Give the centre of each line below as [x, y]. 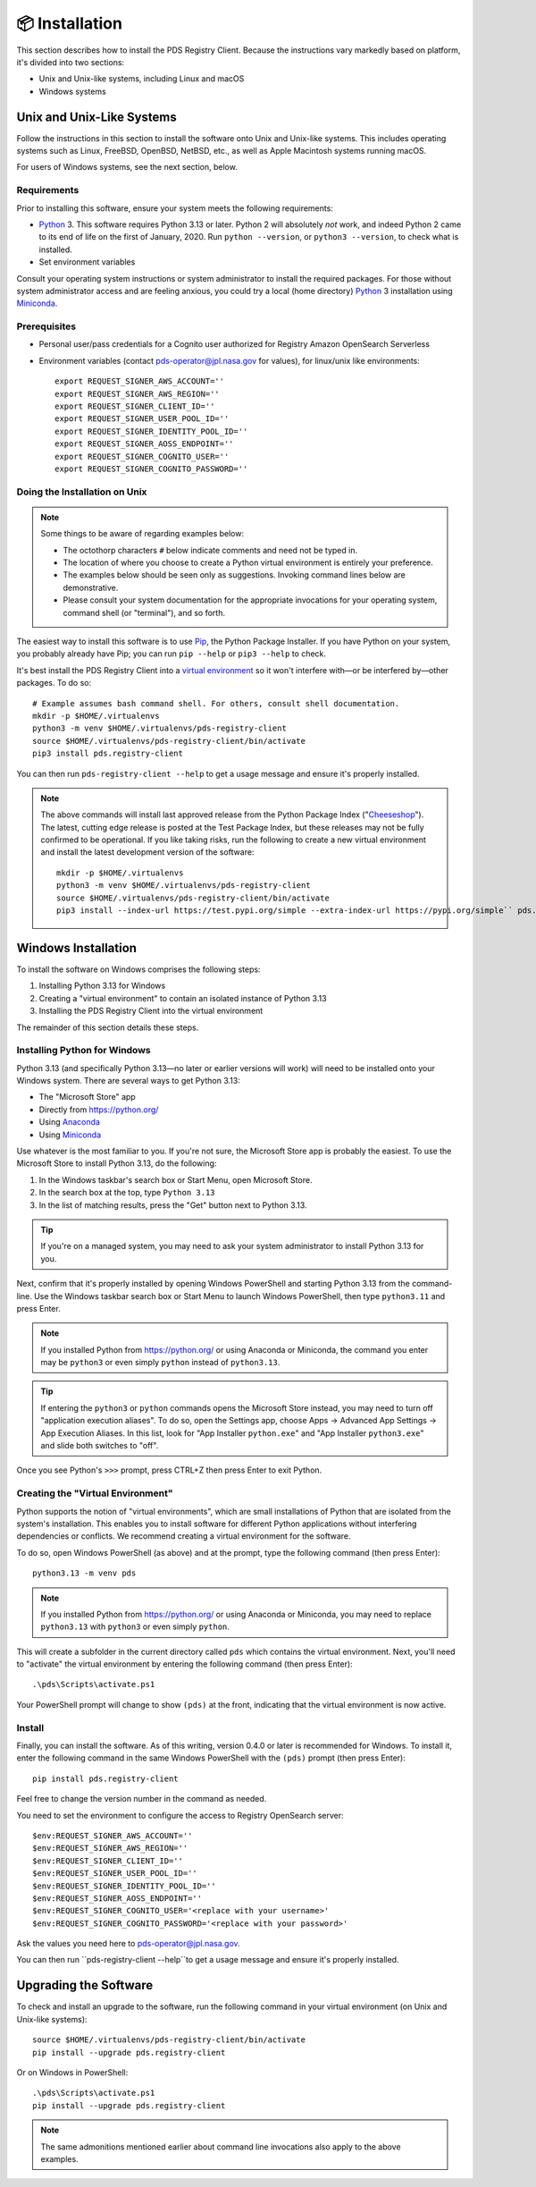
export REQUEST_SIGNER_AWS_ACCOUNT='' [140, 381]
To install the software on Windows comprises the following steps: [138, 969]
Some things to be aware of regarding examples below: [142, 534]
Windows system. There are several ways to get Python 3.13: [128, 1081]
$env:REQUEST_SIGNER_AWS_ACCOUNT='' [113, 1836]
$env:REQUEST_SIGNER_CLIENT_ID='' [108, 1861]
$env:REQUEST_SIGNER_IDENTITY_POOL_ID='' [124, 1886]
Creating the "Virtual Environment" [95, 1493]
